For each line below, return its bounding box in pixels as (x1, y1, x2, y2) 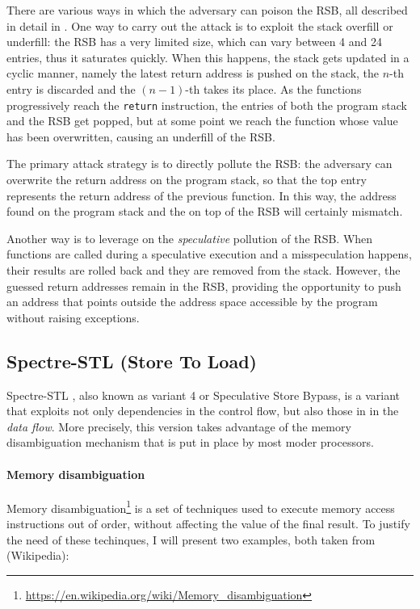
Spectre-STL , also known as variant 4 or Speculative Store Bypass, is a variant (6, 386, 401, 403)
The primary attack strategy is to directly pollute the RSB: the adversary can (6, 155, 393, 172)
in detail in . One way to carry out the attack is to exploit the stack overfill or (6, 17, 393, 34)
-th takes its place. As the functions (185, 80, 362, 97)
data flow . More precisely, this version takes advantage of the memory (6, 418, 351, 435)
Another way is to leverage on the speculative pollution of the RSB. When (6, 229, 373, 246)
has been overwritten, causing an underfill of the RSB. (6, 128, 275, 145)
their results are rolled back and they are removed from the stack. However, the (6, 261, 401, 278)
